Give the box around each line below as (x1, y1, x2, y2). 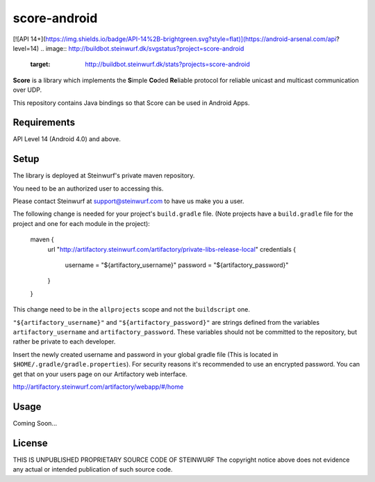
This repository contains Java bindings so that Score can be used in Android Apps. (12, 98, 250, 107)
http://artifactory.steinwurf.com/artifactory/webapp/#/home (12, 383, 184, 391)
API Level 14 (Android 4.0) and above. (12, 135, 121, 143)
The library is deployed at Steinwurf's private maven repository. (12, 171, 195, 180)
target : (30, 60, 51, 69)
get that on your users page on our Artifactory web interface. (12, 369, 187, 378)
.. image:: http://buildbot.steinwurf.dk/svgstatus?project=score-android (40, 44, 244, 52)
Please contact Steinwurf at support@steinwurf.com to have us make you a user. (12, 197, 244, 205)
